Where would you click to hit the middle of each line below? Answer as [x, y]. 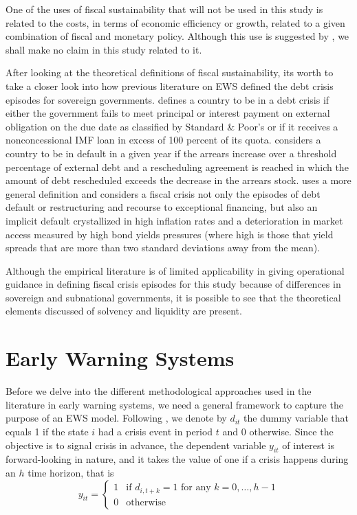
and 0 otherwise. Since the [278, 431]
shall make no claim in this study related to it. [104, 49]
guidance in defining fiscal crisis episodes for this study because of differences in [173, 284]
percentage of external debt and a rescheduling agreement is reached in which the [177, 167]
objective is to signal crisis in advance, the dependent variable [136, 445]
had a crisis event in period [155, 431]
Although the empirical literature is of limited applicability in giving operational [175, 270]
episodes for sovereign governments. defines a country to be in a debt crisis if [167, 99]
